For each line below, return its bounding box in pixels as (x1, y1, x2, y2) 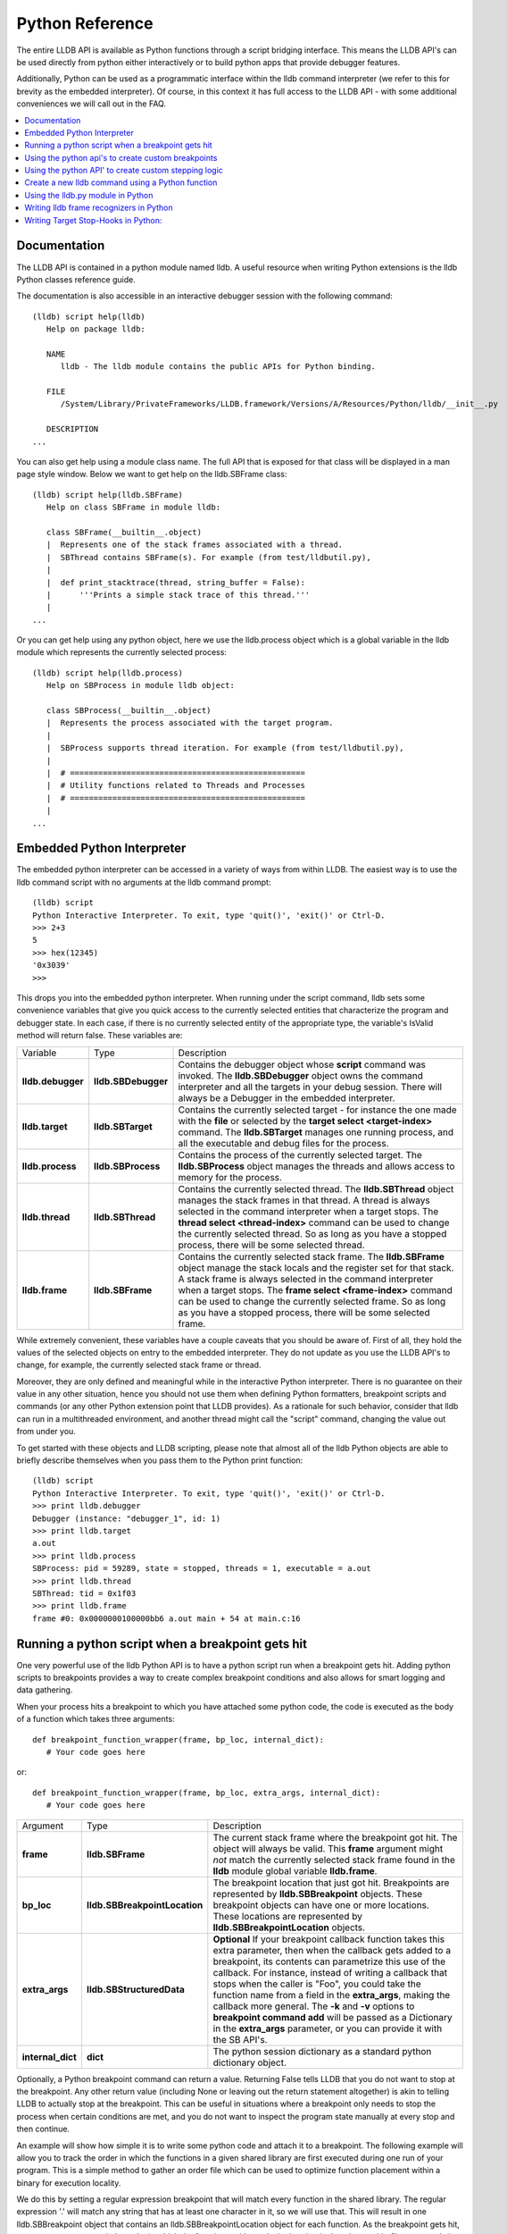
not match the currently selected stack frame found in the (212, 1853, 455, 1866)
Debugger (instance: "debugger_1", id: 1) (32, 1513, 221, 1524)
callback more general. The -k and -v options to (212, 2000, 415, 2012)
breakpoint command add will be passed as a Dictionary (212, 2011, 453, 2023)
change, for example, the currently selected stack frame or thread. (16, 1359, 262, 1371)
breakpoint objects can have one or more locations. (212, 1899, 430, 1911)
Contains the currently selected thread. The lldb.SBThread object (178, 1182, 454, 1195)
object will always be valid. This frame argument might (212, 1842, 444, 1854)
